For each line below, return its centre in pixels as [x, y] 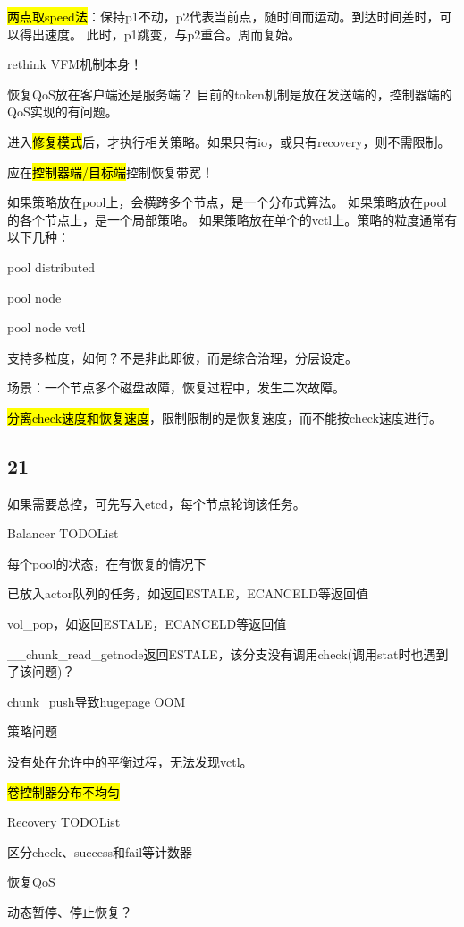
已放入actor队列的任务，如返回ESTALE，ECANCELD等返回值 [188, 593]
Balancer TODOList [63, 533]
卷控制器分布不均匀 [63, 791]
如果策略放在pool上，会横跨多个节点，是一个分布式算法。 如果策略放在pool [227, 202]
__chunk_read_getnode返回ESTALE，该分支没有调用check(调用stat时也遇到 [228, 653]
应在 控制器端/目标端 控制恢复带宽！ [110, 172]
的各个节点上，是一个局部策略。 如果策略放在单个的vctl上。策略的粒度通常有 [232, 219]
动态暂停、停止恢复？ [70, 912]
